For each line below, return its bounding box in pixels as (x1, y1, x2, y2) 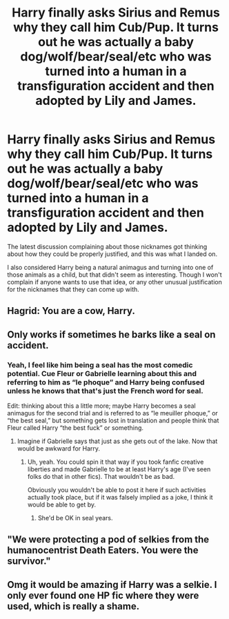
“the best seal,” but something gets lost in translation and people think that (7, 416, 219, 425)
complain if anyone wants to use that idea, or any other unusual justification (7, 277, 222, 286)
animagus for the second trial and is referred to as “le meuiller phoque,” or (7, 409, 219, 417)
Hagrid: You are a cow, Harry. (7, 305, 136, 317)
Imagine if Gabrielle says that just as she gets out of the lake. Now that (17, 437, 218, 446)
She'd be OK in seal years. (37, 514, 113, 522)
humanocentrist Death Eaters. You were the (7, 544, 199, 556)
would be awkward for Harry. (17, 444, 101, 453)
